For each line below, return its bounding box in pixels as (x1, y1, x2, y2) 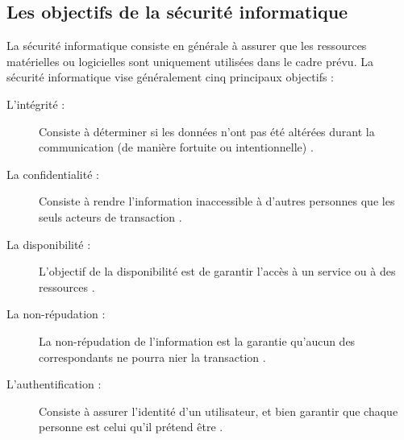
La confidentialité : (6, 165, 99, 182)
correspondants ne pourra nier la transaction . (39, 348, 266, 365)
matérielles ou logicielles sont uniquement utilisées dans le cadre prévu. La (6, 52, 373, 69)
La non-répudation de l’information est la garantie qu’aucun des (39, 332, 356, 349)
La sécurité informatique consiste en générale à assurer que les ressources (6, 37, 367, 54)
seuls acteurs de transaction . (39, 208, 182, 225)
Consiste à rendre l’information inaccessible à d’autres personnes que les (39, 193, 395, 210)
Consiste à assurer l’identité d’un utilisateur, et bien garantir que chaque (39, 402, 398, 419)
